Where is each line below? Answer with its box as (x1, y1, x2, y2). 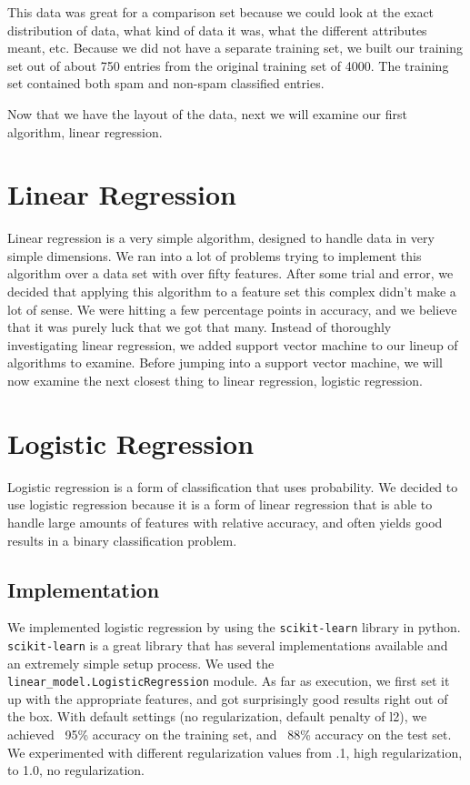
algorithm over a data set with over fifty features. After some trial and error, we (7, 264, 454, 283)
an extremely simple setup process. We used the (7, 653, 275, 672)
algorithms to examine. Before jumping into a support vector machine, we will (7, 353, 443, 372)
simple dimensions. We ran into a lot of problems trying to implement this (7, 246, 422, 265)
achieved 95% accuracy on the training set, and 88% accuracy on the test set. (7, 725, 452, 744)
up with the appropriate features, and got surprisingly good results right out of (7, 689, 448, 708)
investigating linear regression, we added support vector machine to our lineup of (7, 335, 458, 354)
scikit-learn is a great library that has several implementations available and (7, 635, 448, 654)
